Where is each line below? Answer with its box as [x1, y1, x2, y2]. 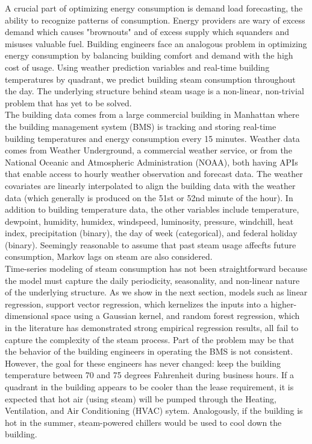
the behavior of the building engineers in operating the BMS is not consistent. [5, 345, 293, 358]
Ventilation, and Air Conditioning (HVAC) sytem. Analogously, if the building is [5, 404, 303, 417]
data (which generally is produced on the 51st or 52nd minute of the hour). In [5, 191, 293, 204]
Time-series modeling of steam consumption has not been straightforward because [5, 262, 307, 275]
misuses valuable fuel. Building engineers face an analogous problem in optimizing [5, 37, 307, 50]
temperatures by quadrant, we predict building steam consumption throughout [5, 72, 296, 85]
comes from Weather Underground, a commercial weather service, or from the [5, 144, 292, 156]
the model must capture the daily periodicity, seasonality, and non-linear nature [5, 274, 300, 286]
